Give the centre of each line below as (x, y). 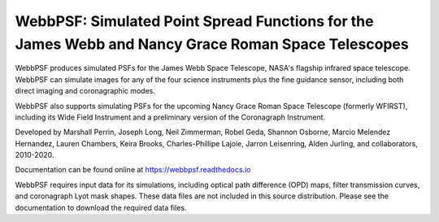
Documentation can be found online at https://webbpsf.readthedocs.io (133, 170)
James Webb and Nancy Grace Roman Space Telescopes (212, 44)
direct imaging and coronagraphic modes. (85, 91)
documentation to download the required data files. (101, 207)
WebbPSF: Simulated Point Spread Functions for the (194, 21)
